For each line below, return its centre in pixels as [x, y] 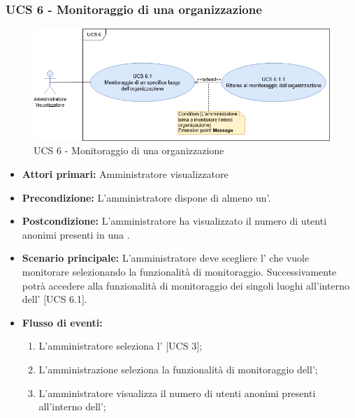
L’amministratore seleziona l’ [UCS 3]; [120, 346]
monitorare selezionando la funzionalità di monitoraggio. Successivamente [179, 272]
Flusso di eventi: [62, 322]
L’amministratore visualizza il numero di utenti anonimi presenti [177, 393]
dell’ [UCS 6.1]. [55, 299]
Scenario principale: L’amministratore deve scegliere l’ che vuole [166, 258]
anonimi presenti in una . [76, 234]
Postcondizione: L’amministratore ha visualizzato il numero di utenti [174, 221]
